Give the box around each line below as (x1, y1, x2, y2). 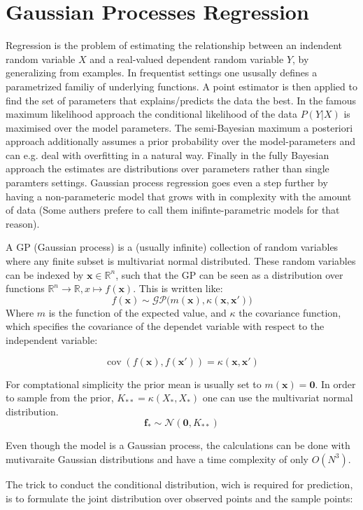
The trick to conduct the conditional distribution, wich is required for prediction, (6, 476, 353, 491)
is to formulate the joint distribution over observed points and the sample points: (6, 490, 353, 505)
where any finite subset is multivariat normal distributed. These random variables (6, 254, 356, 268)
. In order (315, 376, 356, 391)
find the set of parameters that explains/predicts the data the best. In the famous (6, 92, 357, 107)
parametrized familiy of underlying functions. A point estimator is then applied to (6, 78, 357, 93)
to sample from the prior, (6, 390, 114, 405)
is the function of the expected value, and (48, 305, 227, 319)
